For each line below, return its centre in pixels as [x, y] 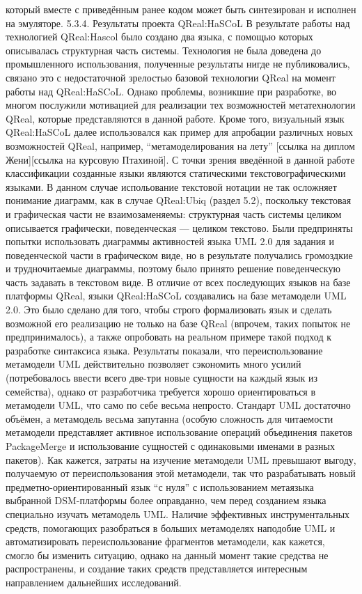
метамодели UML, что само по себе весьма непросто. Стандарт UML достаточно [178, 405]
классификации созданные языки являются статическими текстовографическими [176, 173]
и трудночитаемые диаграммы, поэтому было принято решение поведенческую [173, 268]
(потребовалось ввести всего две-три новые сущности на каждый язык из [162, 378]
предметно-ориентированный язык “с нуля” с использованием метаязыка [160, 486]
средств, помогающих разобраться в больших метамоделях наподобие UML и [171, 527]
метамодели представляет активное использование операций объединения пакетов [179, 432]
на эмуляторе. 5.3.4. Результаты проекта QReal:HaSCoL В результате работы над [178, 23]
